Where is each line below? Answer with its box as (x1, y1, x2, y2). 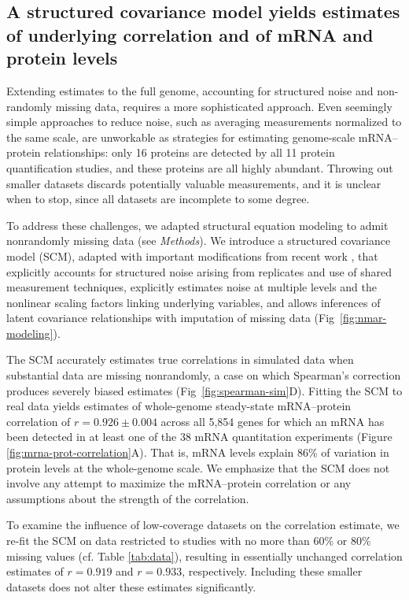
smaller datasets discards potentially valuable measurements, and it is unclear (6, 175, 381, 191)
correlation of (6, 413, 71, 429)
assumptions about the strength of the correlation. (6, 490, 249, 506)
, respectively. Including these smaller (182, 563, 363, 580)
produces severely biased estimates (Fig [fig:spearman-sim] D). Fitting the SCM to (6, 382, 403, 398)
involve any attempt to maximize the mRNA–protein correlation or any (6, 475, 352, 491)
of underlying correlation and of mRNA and (6, 22, 374, 46)
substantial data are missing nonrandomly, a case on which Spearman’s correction (6, 367, 401, 383)
